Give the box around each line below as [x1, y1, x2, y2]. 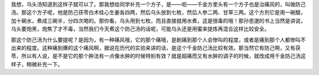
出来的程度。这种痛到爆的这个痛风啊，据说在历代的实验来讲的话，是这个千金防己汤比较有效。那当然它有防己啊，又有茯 [11, 44, 301, 51]
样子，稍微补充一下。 [11, 60, 63, 67]
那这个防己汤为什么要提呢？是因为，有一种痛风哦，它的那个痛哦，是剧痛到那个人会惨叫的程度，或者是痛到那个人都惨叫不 [11, 36, 306, 43]
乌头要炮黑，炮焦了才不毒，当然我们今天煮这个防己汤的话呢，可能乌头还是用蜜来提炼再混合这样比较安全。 [11, 25, 270, 32]
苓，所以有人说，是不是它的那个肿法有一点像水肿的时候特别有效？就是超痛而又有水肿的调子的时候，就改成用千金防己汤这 [11, 53, 306, 60]
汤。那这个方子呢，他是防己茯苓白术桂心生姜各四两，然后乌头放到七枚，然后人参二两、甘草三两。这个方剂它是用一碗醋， [11, 9, 306, 16]
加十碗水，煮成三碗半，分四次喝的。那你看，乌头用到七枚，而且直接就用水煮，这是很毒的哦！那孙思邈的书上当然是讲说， [11, 17, 306, 24]
